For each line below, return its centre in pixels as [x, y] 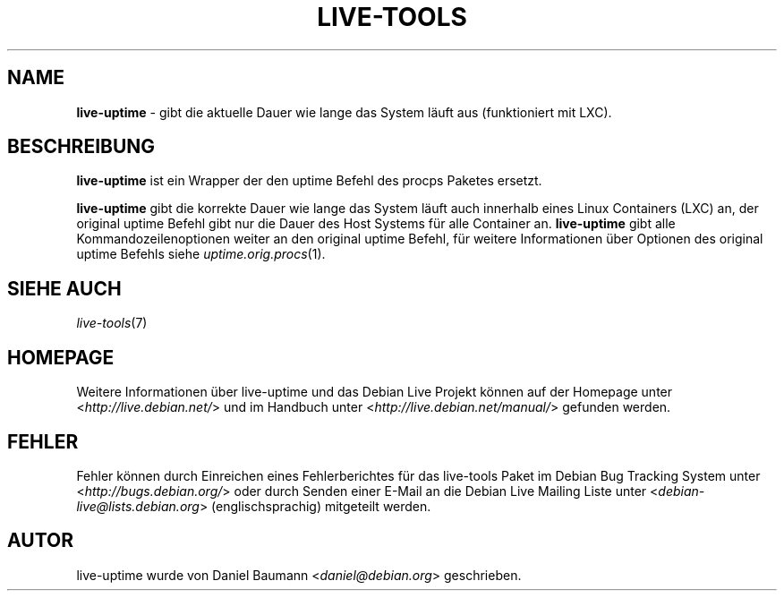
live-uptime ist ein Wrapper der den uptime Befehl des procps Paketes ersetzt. [309, 181]
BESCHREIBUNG [81, 147]
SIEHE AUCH [64, 288]
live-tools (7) [112, 323]
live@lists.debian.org [138, 506]
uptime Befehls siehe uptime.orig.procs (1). [201, 254]
